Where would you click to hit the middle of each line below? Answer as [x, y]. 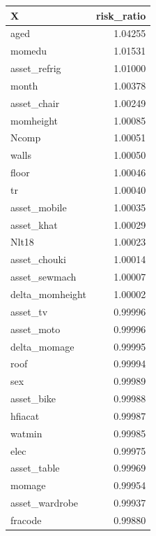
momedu [29, 51]
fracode [26, 520]
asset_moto [36, 329]
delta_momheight [48, 294]
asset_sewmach [44, 277]
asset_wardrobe [45, 503]
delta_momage [42, 346]
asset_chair [35, 103]
